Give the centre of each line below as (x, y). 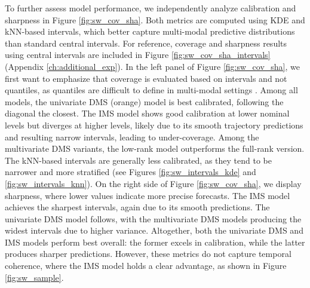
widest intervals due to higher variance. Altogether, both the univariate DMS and (154, 230)
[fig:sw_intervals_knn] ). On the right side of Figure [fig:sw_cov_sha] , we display (153, 183)
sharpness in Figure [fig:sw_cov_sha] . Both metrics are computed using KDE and (155, 19)
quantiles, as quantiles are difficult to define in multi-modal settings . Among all (151, 90)
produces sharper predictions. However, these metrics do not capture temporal (148, 254)
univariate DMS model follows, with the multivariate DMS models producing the (153, 218)
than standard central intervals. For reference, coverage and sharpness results (146, 43)
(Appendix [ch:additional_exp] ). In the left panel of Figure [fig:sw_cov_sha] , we (152, 66)
